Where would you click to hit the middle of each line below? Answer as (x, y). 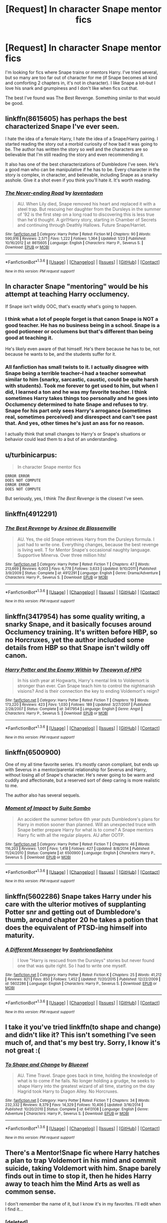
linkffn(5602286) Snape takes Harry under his (78, 896)
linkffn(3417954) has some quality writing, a (75, 616)
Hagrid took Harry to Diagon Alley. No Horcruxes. (68, 1091)
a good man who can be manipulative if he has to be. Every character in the (83, 169)
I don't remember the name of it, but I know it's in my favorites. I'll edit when (83, 1204)
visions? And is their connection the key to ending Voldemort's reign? (88, 691)
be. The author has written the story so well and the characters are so (77, 149)
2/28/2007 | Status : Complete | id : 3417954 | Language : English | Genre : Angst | (74, 709)
